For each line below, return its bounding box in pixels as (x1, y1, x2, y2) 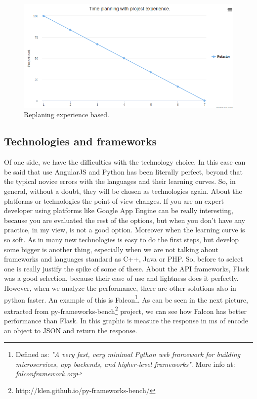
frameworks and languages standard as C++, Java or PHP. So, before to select (4, 254, 243, 264)
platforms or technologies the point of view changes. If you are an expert (4, 195, 224, 206)
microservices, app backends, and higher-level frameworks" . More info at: (15, 358, 235, 369)
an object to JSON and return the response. (4, 325, 137, 335)
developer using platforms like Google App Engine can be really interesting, (4, 205, 233, 216)
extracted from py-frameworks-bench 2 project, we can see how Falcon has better (4, 304, 247, 316)
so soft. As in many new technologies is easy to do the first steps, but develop (4, 234, 239, 244)
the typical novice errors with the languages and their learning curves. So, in (4, 176, 236, 186)
